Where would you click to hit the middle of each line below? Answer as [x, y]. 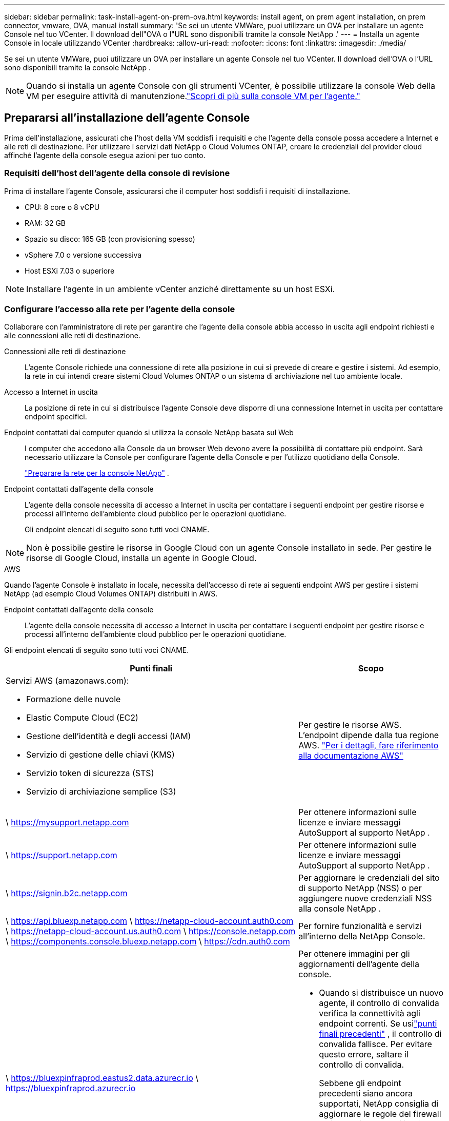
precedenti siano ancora [366, 1094]
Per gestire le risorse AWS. [350, 725]
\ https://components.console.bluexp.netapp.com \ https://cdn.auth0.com [148, 942]
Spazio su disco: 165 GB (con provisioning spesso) [110, 239]
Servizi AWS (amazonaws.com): [67, 681]
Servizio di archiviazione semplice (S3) [101, 792]
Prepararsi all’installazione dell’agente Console [127, 118]
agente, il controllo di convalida [379, 1003]
